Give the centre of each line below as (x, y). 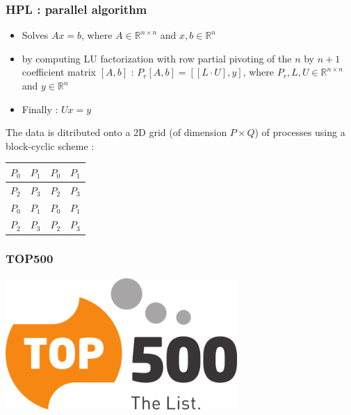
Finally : (40, 109)
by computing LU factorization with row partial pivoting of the (157, 58)
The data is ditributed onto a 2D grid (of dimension (116, 132)
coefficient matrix (59, 72)
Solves (35, 35)
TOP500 (30, 259)
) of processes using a (300, 132)
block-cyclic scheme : (50, 145)
